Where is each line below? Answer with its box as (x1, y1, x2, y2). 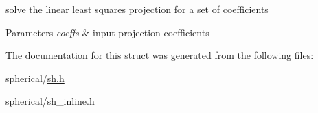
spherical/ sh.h (5, 71, 65, 85)
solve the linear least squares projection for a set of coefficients (5, 2, 269, 16)
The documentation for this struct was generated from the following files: (5, 48, 314, 62)
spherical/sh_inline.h (5, 94, 95, 108)
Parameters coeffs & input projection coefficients (5, 25, 209, 39)
